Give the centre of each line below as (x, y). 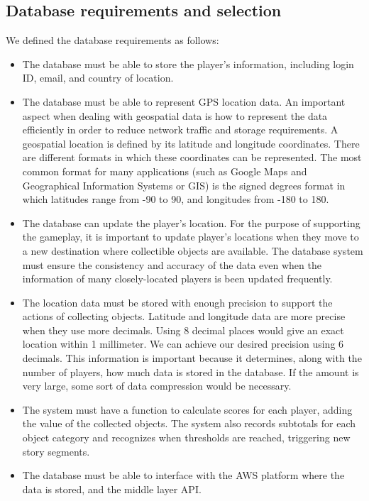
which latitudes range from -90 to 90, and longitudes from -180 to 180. (176, 199)
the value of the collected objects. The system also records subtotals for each (189, 423)
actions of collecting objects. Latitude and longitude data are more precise (184, 316)
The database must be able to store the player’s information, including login (188, 64)
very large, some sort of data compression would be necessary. (157, 386)
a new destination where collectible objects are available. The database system (193, 250)
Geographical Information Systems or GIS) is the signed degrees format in (184, 185)
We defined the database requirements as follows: (112, 40)
